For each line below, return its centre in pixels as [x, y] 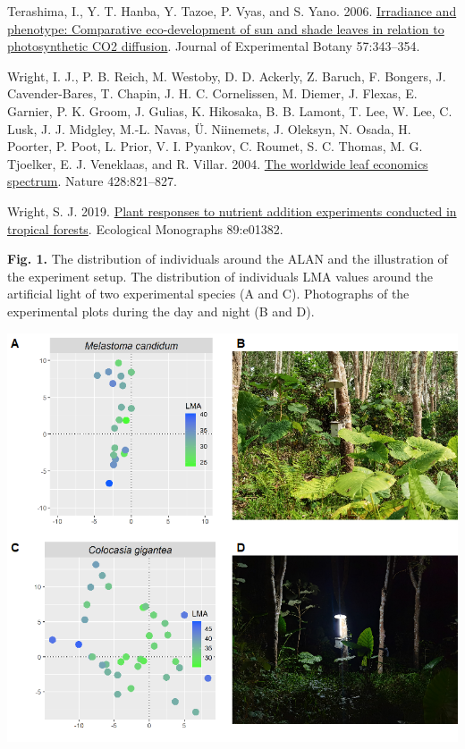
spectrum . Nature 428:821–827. [92, 181]
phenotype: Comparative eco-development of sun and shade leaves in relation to [226, 28]
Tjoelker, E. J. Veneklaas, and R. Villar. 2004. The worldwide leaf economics [218, 163]
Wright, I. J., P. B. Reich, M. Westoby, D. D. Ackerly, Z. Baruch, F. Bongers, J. [227, 76]
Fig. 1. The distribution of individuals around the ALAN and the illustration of [228, 259]
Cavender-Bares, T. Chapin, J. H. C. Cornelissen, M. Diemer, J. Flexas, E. [212, 93]
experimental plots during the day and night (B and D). [161, 311]
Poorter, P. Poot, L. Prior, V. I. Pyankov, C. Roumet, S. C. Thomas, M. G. [215, 146]
